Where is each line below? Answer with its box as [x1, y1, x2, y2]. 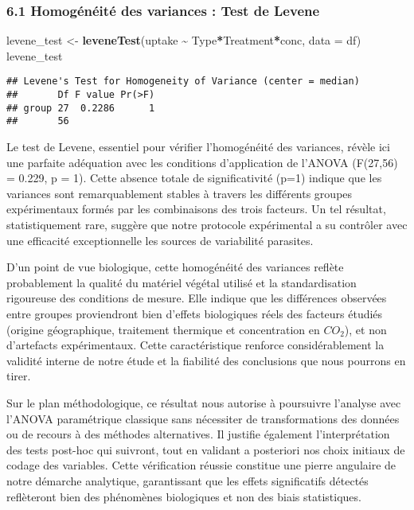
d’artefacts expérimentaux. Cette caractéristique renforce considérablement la [6, 337, 385, 353]
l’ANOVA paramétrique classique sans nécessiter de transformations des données [6, 410, 400, 426]
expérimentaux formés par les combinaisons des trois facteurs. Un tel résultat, [6, 200, 386, 217]
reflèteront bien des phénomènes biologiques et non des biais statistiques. [6, 488, 361, 504]
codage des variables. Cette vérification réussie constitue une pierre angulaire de [6, 457, 396, 473]
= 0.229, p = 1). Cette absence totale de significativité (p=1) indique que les [6, 169, 382, 186]
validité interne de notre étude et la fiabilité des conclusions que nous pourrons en [6, 352, 406, 368]
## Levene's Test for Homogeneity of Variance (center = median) [6, 76, 360, 88]
